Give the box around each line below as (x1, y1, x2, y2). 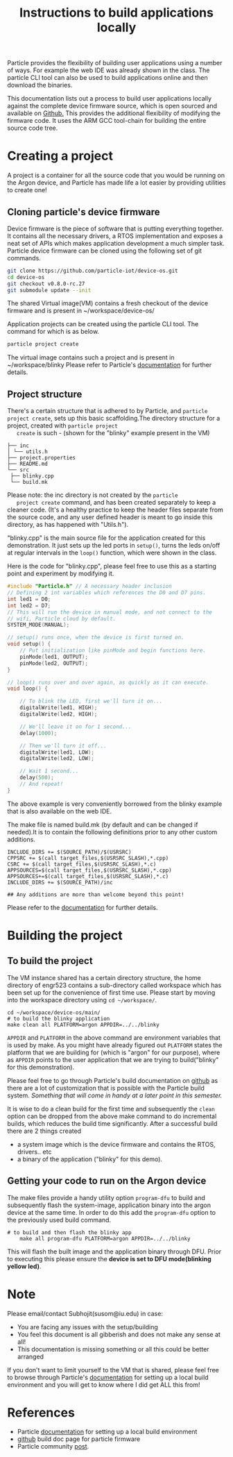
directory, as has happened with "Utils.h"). (7, 521, 129, 529)
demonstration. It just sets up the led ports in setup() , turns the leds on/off (7, 541, 221, 550)
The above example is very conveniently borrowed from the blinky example (7, 800, 223, 808)
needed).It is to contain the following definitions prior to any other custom (7, 827, 218, 836)
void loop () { (7, 685, 49, 692)
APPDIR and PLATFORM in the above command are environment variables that (7, 1033, 221, 1042)
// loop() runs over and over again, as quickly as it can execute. (7, 679, 209, 686)
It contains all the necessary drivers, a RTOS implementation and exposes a (7, 231, 223, 240)
